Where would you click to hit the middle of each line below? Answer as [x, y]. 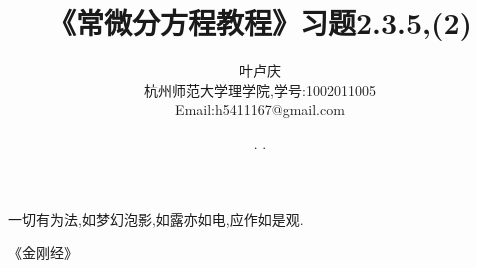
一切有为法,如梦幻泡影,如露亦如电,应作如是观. [156, 218]
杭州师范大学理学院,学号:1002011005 [260, 89]
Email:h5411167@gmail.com [260, 109]
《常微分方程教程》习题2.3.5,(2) [260, 22]
